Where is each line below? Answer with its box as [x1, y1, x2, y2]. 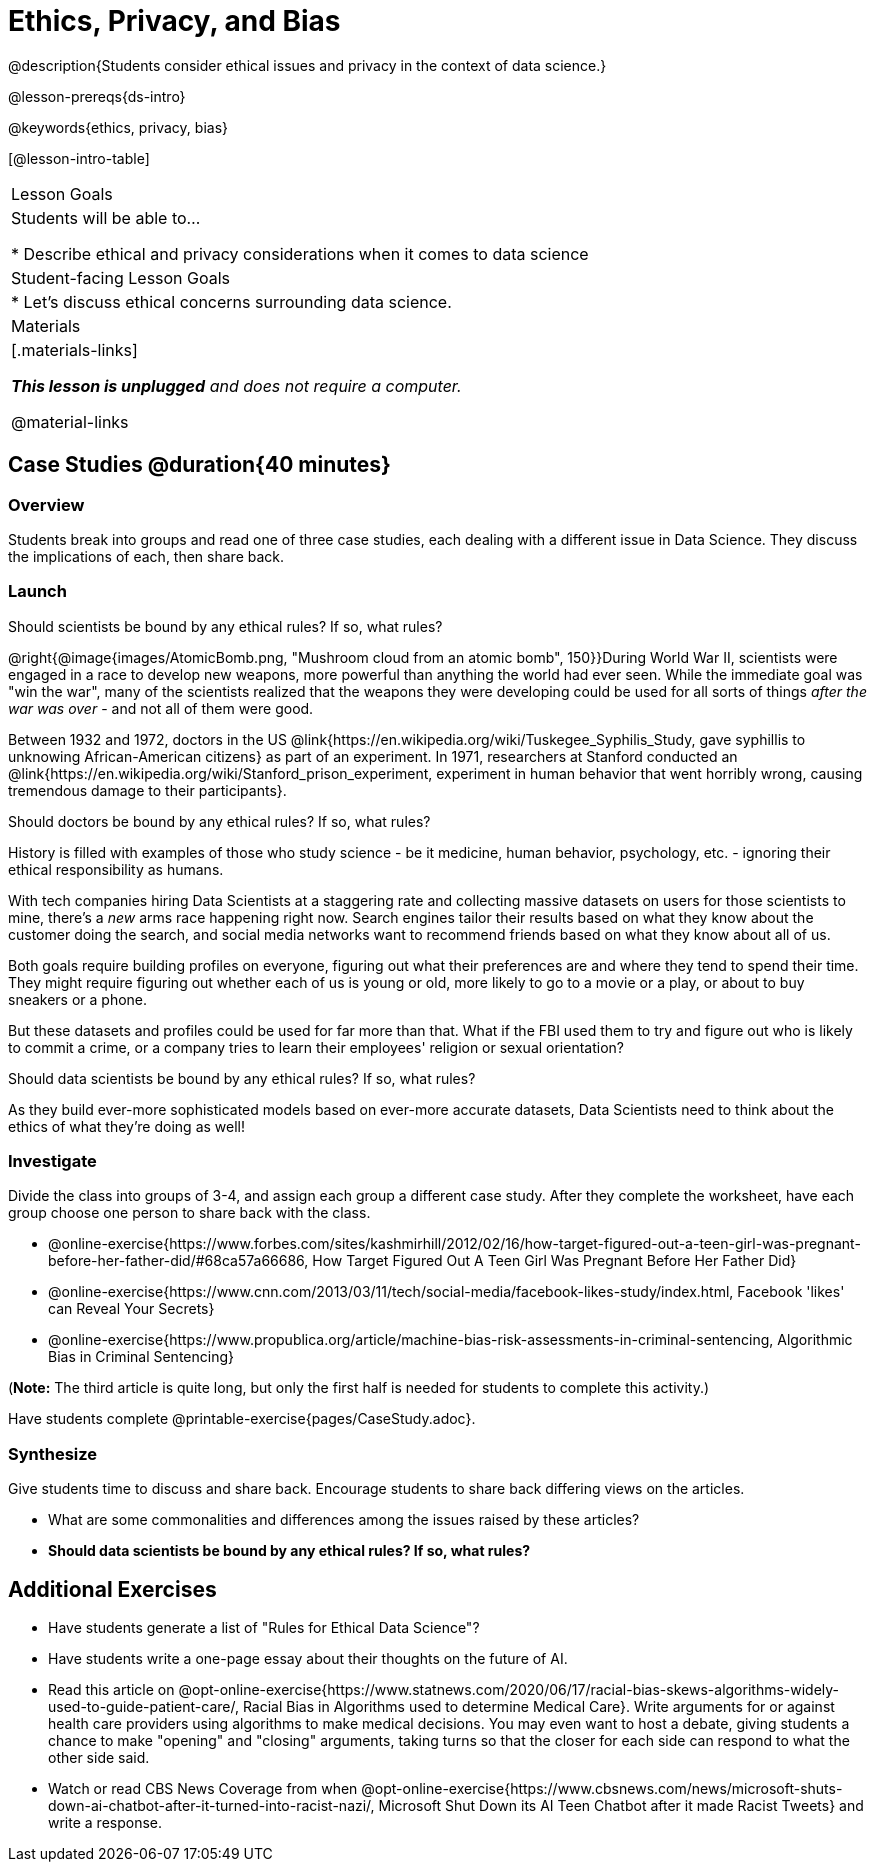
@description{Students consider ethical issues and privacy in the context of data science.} [8, 56, 607, 74]
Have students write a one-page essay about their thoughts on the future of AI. [48, 1650, 568, 1668]
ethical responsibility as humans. [8, 860, 224, 878]
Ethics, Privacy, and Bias [8, 4, 341, 38]
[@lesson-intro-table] [8, 149, 150, 167]
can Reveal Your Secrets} [48, 1300, 215, 1318]
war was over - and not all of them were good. [8, 699, 314, 717]
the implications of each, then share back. [8, 547, 285, 565]
